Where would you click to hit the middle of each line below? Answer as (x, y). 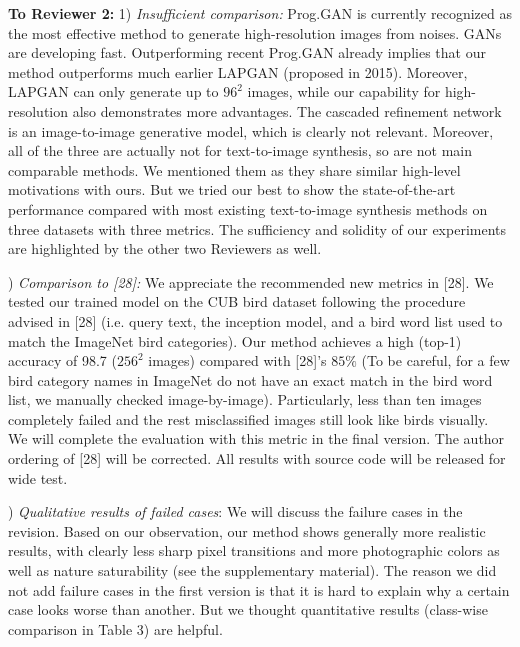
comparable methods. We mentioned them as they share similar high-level (234, 169)
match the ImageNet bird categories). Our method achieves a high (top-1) (235, 340)
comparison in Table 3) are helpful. (115, 628)
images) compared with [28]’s (237, 360)
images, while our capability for (344, 91)
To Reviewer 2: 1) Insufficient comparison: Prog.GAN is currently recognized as (260, 13)
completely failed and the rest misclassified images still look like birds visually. (248, 418)
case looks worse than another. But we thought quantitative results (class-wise (248, 609)
